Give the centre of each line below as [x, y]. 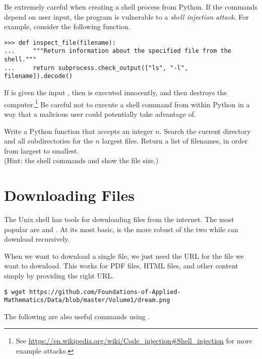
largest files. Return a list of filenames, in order [175, 141]
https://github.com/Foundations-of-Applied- [105, 292]
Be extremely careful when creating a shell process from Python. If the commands [131, 7]
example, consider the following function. [67, 26]
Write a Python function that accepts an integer [79, 131]
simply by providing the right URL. [59, 275]
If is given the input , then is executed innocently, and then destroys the [116, 92]
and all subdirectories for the [49, 141]
